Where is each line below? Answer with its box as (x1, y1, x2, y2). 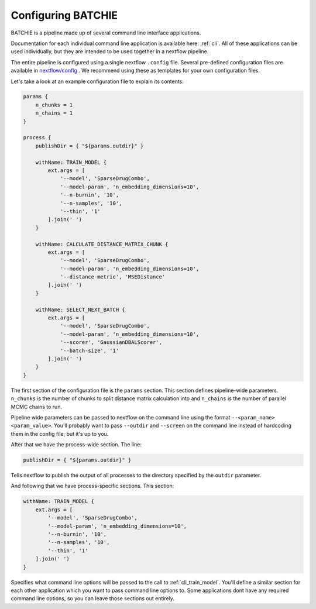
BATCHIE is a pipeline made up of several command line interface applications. (11, 29, 201, 36)
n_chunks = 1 (35, 101, 73, 108)
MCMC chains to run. (11, 403, 63, 410)
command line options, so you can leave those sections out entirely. (11, 595, 175, 602)
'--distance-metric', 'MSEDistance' (60, 274, 166, 280)
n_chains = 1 (35, 110, 73, 116)
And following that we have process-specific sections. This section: (11, 483, 174, 490)
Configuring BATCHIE (11, 9, 118, 22)
